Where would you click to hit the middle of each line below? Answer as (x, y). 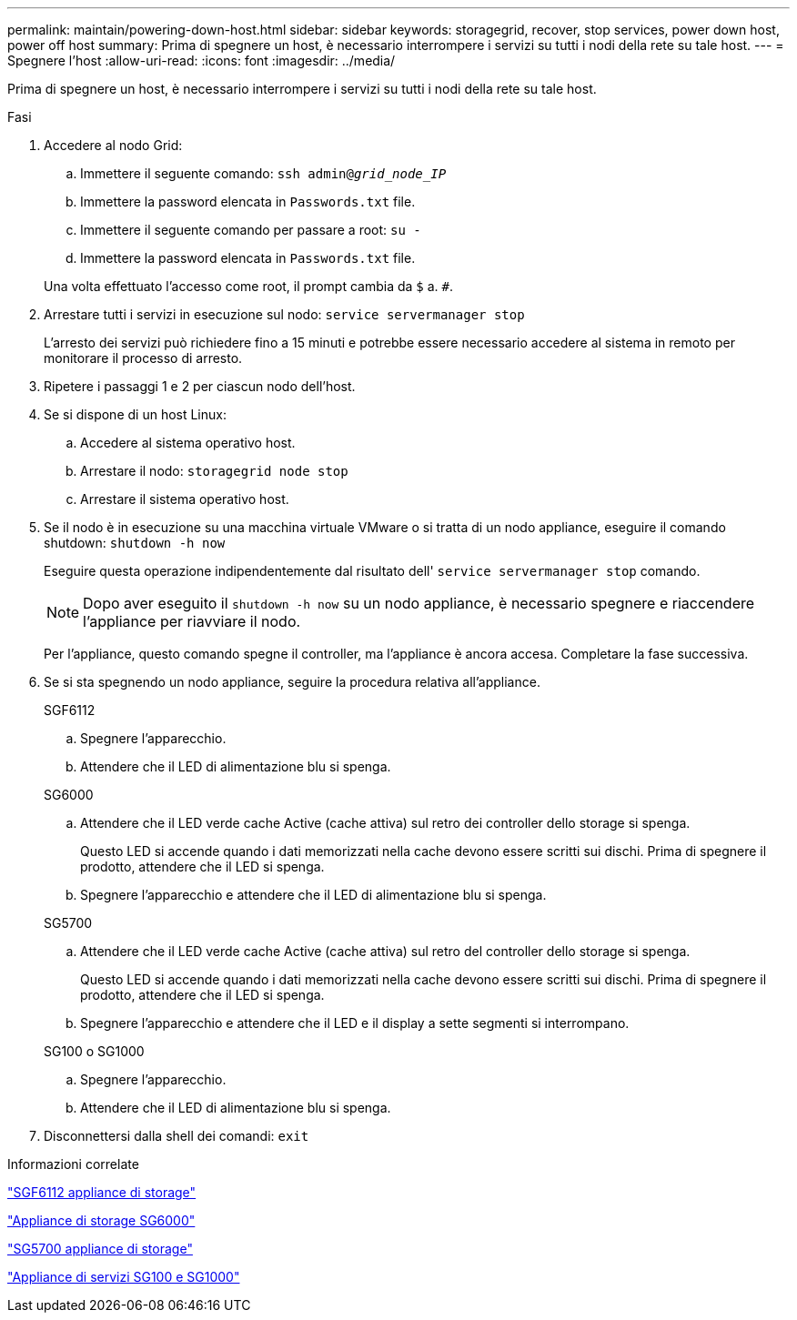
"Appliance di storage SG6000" (101, 1220)
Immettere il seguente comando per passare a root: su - (251, 230)
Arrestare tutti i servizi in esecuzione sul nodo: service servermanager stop (284, 314)
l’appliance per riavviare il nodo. (192, 621)
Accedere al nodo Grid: (113, 145)
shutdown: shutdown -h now (135, 543)
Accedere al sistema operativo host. (188, 443)
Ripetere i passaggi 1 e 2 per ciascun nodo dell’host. (200, 386)
